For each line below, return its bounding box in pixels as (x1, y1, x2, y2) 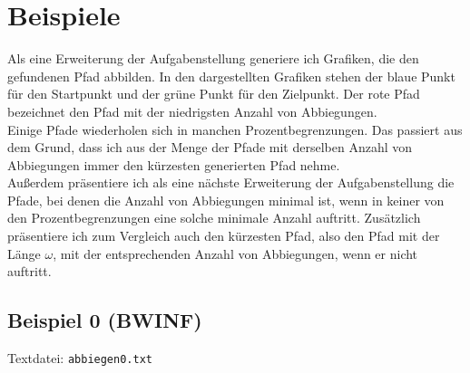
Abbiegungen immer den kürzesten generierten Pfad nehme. (7, 155, 340, 174)
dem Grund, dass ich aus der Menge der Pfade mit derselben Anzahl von (7, 138, 413, 157)
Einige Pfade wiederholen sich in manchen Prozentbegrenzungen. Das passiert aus (7, 120, 463, 139)
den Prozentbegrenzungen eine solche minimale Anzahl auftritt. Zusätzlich (7, 208, 421, 227)
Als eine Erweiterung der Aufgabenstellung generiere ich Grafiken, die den (7, 49, 419, 68)
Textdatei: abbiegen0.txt (7, 349, 152, 368)
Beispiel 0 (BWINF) (7, 306, 202, 334)
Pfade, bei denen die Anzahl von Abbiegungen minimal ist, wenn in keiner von (7, 190, 445, 209)
